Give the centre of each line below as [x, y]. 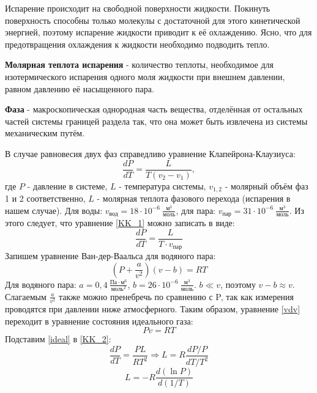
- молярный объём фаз [267, 185]
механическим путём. [45, 133]
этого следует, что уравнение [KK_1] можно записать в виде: [120, 223]
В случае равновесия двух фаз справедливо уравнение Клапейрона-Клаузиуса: [150, 153]
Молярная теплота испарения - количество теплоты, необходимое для [139, 64]
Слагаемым [26, 296]
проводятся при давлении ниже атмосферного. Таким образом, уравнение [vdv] [153, 309]
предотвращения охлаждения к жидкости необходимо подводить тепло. [137, 44]
